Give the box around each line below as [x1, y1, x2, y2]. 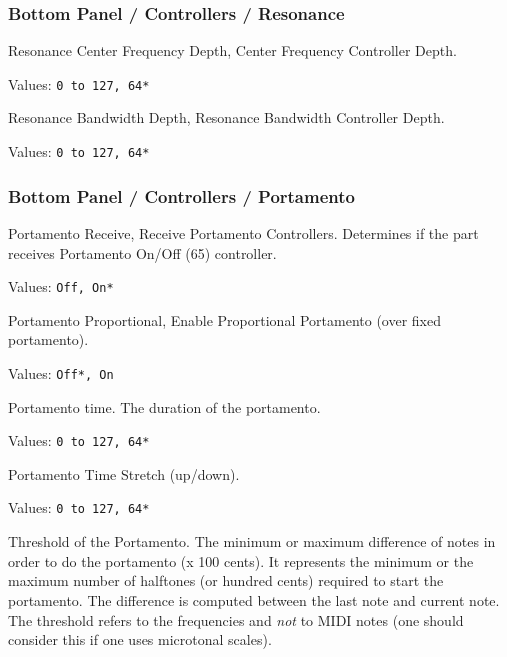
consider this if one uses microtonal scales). [8, 629, 272, 650]
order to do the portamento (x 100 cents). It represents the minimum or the [8, 550, 474, 571]
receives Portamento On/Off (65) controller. [8, 242, 277, 263]
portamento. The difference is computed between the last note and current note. [8, 589, 500, 610]
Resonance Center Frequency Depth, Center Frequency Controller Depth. [8, 40, 457, 61]
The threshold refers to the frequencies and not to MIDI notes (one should [8, 609, 464, 630]
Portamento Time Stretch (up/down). [8, 463, 240, 484]
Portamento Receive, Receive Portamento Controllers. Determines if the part [8, 222, 479, 243]
